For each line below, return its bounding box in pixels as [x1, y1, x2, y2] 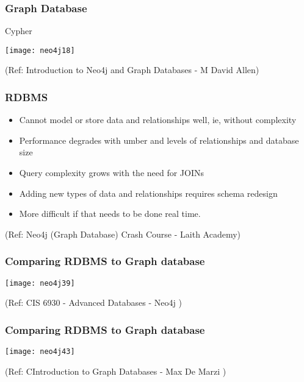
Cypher [5, 24, 32, 37]
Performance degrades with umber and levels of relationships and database [19, 133, 299, 146]
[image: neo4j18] [5, 46, 75, 55]
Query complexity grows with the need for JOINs [19, 166, 204, 179]
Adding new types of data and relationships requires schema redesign [19, 186, 278, 199]
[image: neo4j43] [5, 347, 75, 356]
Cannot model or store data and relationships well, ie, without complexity [19, 113, 297, 126]
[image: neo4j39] [5, 278, 75, 288]
